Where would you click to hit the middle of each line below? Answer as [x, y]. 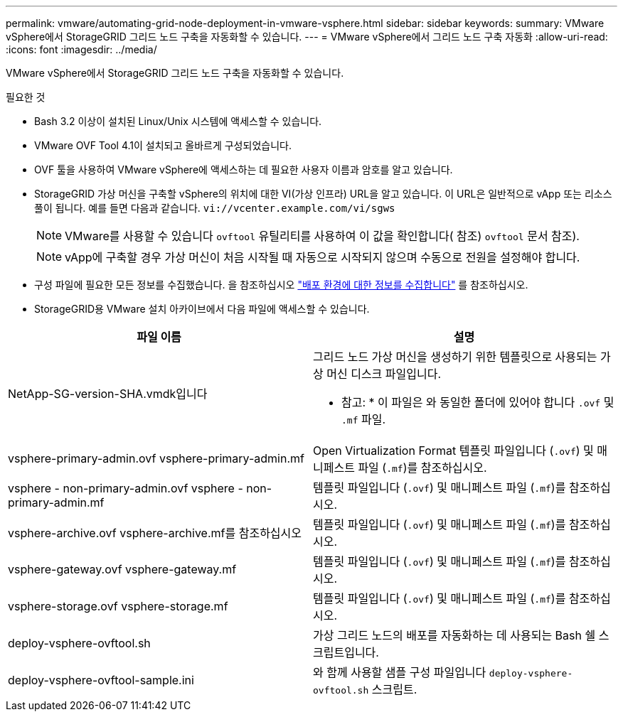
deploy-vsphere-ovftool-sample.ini [101, 680]
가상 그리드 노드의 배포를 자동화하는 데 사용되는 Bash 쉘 [454, 635]
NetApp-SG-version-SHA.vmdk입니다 [108, 394]
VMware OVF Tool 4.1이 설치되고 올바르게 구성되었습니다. [163, 145]
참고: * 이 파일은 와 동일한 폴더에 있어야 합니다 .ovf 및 [478, 402]
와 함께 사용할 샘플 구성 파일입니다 [400, 672]
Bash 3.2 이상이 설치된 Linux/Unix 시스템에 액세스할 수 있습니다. [178, 121]
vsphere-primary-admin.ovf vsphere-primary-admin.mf [156, 458]
